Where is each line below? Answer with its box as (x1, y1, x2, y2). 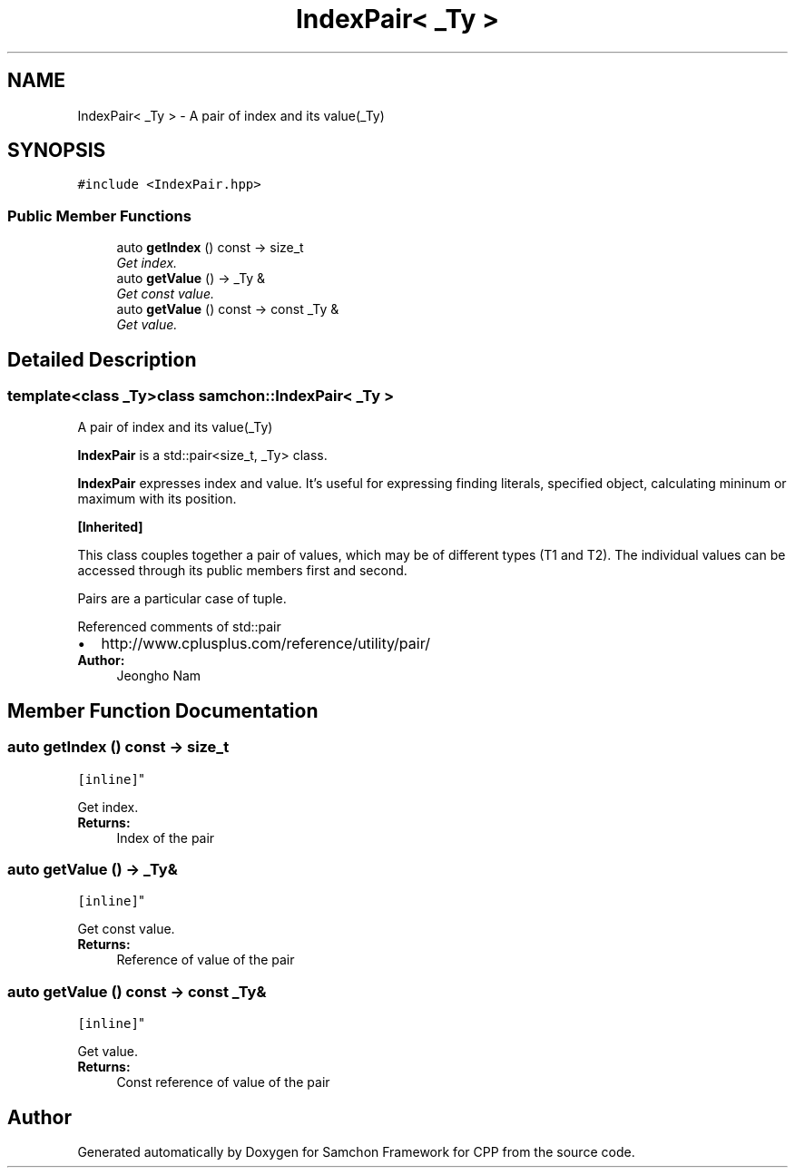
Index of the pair (116, 829, 215, 846)
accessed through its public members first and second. (77, 563, 407, 579)
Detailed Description (7, 348, 197, 371)
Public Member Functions (7, 206, 191, 225)
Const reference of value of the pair (116, 1074, 330, 1091)
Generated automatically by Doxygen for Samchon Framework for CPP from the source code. (77, 1143, 635, 1160)
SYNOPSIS (7, 139, 106, 162)
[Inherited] (77, 519, 143, 535)
